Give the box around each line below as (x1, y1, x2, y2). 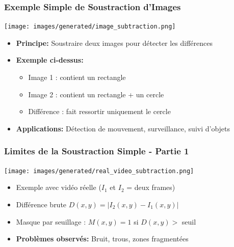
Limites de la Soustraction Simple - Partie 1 (4, 145, 189, 157)
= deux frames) (126, 182, 175, 193)
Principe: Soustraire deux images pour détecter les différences (16, 37, 213, 48)
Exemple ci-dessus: (16, 54, 84, 65)
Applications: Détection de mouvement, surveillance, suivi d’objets (16, 123, 230, 133)
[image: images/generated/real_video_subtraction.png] (4, 167, 194, 175)
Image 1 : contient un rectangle (28, 72, 126, 83)
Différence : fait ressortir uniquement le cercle (28, 106, 171, 117)
